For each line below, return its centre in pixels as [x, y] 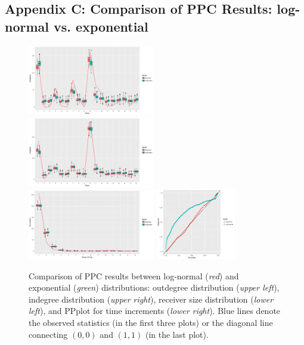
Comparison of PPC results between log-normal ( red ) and [134, 275]
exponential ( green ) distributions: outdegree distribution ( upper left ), [154, 287]
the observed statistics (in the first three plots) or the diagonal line [151, 323]
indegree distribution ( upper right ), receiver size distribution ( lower [151, 299]
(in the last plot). [177, 334]
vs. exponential [101, 26]
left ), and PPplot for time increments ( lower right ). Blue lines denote [155, 311]
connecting [48, 334]
